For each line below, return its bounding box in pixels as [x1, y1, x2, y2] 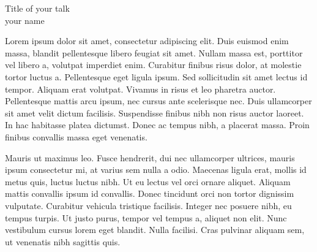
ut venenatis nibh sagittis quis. [5, 235, 121, 248]
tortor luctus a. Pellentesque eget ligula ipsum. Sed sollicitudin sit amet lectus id [5, 70, 308, 83]
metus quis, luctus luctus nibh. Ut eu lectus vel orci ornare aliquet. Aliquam [5, 175, 291, 188]
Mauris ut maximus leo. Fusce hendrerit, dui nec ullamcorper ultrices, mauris [5, 151, 295, 164]
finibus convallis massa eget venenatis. [5, 130, 147, 143]
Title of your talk [5, 2, 70, 14]
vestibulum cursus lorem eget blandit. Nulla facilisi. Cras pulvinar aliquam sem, [5, 223, 305, 236]
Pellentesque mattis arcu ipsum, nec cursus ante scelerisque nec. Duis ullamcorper [5, 94, 312, 107]
